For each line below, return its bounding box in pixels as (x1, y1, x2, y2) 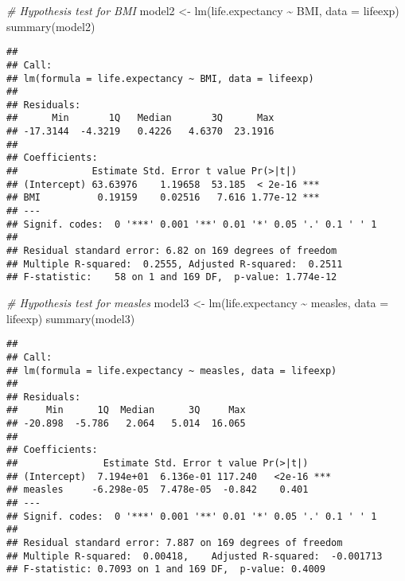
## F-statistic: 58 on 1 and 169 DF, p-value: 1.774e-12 (6, 271, 337, 283)
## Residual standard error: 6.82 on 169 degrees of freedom (6, 245, 337, 257)
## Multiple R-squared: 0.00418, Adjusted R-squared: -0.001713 (6, 550, 383, 562)
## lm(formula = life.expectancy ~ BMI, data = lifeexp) (6, 72, 314, 84)
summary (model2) (6, 18, 95, 34)
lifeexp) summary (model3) (6, 310, 135, 326)
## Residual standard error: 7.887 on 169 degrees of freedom (6, 537, 343, 549)
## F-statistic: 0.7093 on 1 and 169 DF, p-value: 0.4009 (6, 563, 325, 575)
